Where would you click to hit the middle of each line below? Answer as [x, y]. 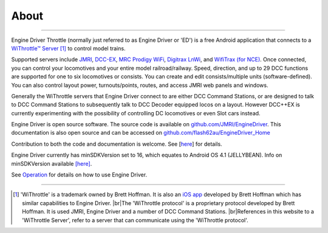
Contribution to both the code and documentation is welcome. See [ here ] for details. [117, 144]
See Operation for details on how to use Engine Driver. [79, 175]
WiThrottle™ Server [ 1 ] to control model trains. [68, 48]
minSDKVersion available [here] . [52, 163]
